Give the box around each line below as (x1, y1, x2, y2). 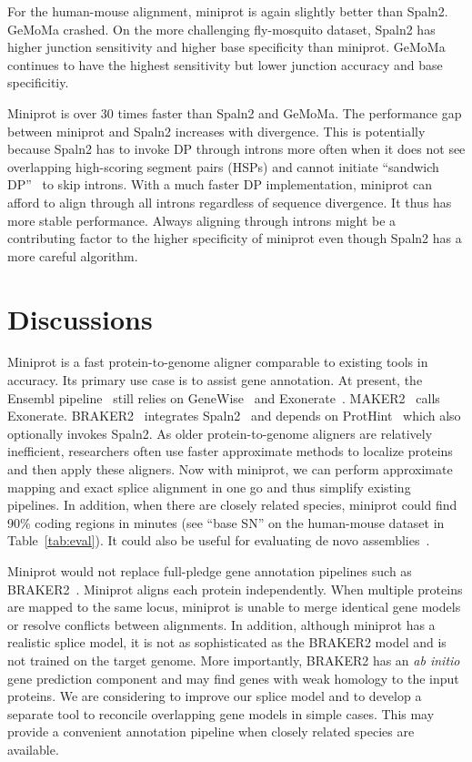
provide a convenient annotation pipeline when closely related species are (7, 722, 415, 741)
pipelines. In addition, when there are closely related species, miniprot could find (7, 495, 457, 514)
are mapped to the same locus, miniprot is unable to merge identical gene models (7, 597, 461, 616)
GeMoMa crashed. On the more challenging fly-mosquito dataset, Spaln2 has (7, 19, 436, 38)
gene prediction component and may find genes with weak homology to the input (7, 668, 459, 687)
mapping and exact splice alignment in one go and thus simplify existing (7, 477, 411, 496)
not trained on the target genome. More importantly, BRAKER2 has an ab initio (7, 650, 460, 669)
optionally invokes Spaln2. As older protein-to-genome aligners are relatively (7, 423, 433, 442)
